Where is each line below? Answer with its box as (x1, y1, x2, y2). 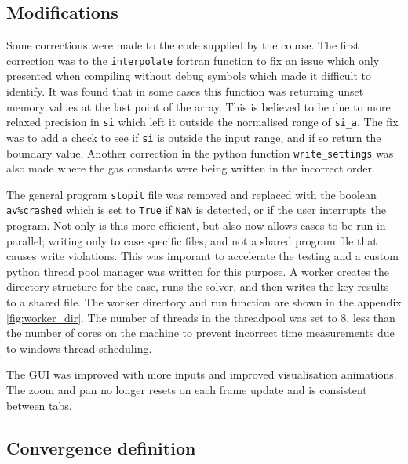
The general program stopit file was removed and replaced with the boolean (6, 186, 377, 202)
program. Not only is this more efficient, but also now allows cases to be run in (6, 217, 386, 234)
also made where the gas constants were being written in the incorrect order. (6, 160, 375, 176)
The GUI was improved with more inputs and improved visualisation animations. (6, 366, 397, 382)
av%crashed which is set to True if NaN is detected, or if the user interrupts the (6, 201, 386, 218)
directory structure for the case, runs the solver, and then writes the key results (6, 278, 389, 295)
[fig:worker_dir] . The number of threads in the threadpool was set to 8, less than (6, 309, 395, 325)
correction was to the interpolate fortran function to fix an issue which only (6, 52, 380, 68)
